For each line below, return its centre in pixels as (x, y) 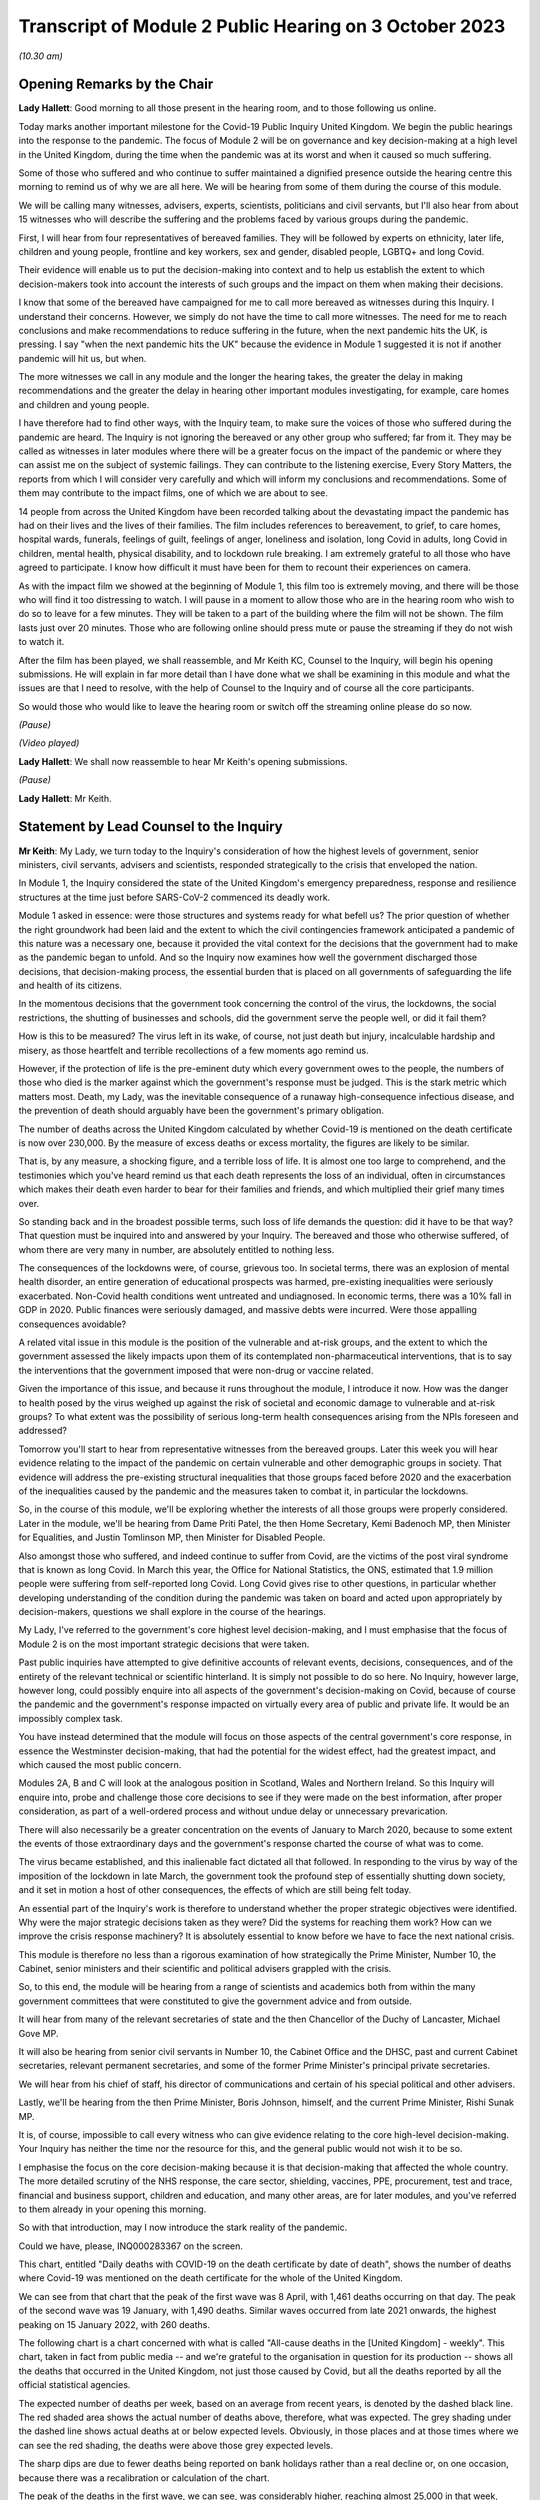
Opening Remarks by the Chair (116, 84)
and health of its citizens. (70, 986)
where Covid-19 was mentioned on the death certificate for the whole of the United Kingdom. (211, 2278)
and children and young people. (84, 404)
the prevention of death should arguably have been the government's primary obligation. (201, 1111)
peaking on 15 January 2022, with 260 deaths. (114, 2324)
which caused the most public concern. (100, 1764)
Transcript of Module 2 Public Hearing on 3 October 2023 (262, 26)
